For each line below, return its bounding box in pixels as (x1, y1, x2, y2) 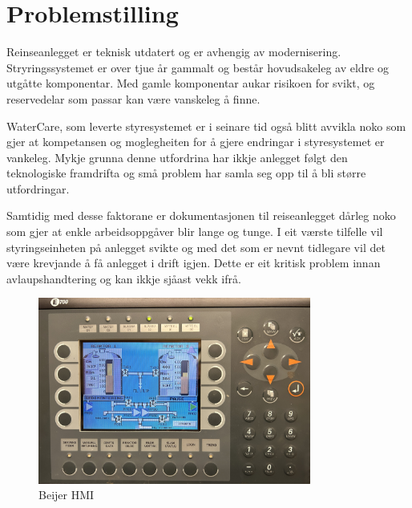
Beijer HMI (38, 486, 95, 503)
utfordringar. (6, 180, 70, 197)
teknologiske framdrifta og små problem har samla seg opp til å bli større (6, 165, 366, 181)
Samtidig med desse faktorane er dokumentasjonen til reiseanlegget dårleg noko (6, 207, 396, 224)
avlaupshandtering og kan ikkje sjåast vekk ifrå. (6, 270, 241, 287)
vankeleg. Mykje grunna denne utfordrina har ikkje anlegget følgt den (6, 148, 348, 165)
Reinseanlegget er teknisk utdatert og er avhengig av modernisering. (6, 43, 341, 60)
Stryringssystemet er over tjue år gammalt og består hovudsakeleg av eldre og (6, 59, 390, 75)
